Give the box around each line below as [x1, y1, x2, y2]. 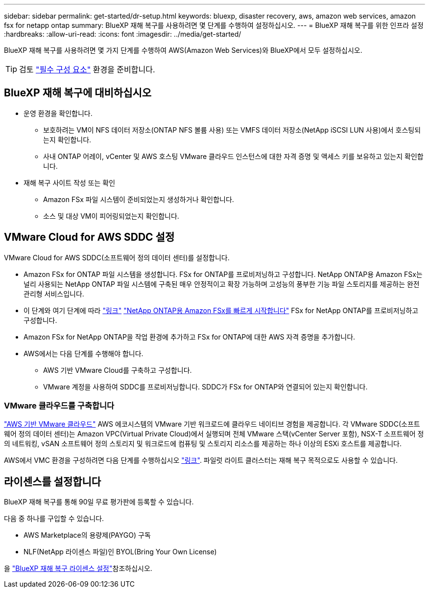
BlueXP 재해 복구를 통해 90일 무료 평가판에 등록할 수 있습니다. [4, 498, 194, 506]
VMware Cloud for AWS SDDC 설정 [4, 231, 175, 244]
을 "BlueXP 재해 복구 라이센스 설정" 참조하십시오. [4, 564, 152, 573]
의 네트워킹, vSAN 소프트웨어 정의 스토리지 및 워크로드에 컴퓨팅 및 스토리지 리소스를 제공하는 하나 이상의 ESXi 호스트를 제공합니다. [4, 439, 402, 448]
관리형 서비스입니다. [24, 289, 84, 298]
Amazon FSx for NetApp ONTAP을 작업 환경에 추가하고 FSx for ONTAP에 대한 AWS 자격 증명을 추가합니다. [24, 332, 356, 341]
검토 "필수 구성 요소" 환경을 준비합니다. [19, 65, 155, 74]
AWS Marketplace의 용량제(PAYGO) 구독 [24, 531, 151, 540]
